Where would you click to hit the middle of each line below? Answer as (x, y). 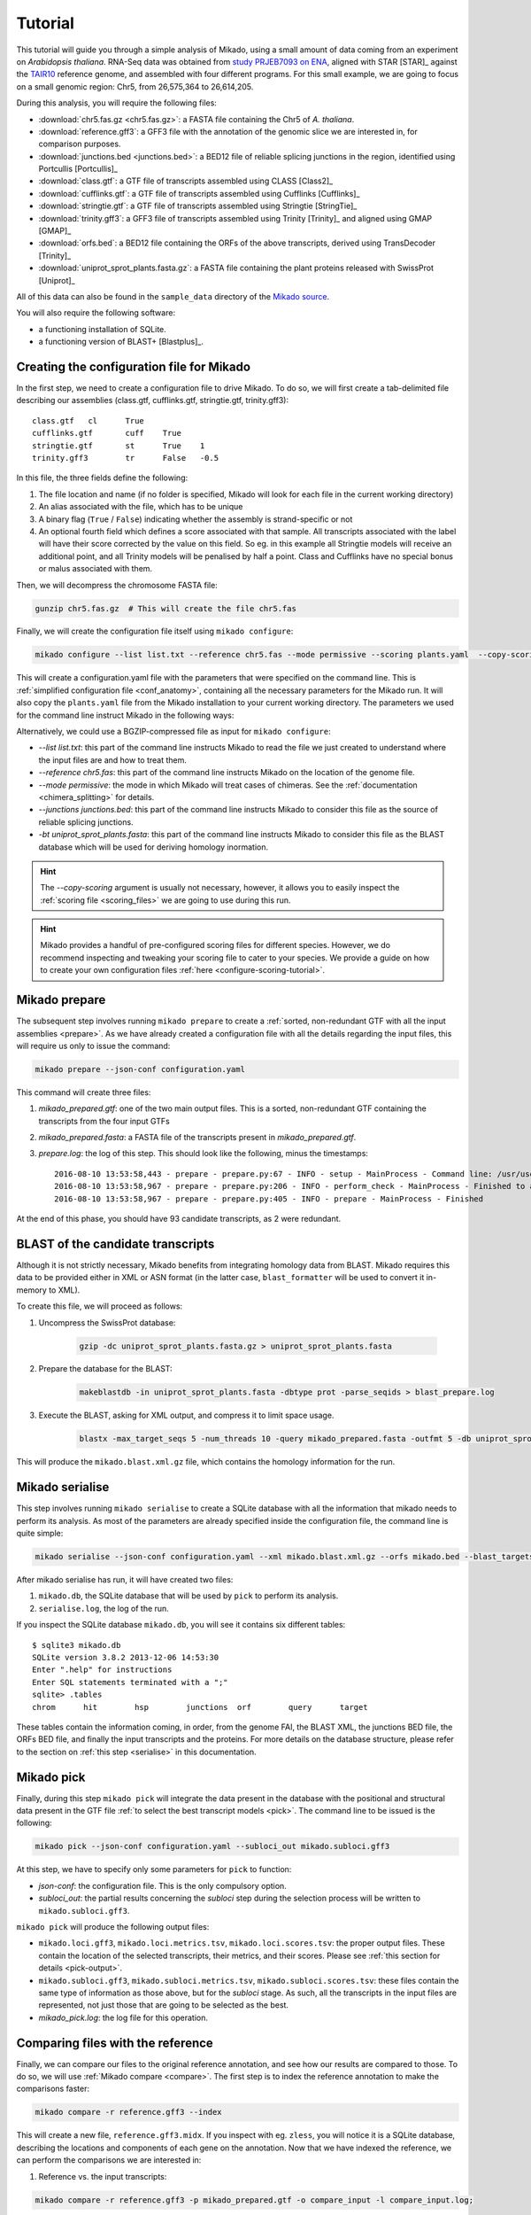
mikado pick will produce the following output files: (113, 1926)
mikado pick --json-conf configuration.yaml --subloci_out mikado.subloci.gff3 (212, 1846)
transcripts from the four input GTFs (104, 1121)
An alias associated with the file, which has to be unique (141, 507)
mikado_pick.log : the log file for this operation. (123, 2017)
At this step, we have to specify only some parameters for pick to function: (154, 1869)
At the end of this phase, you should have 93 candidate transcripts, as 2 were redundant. (179, 1219)
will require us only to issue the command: (93, 1045)
